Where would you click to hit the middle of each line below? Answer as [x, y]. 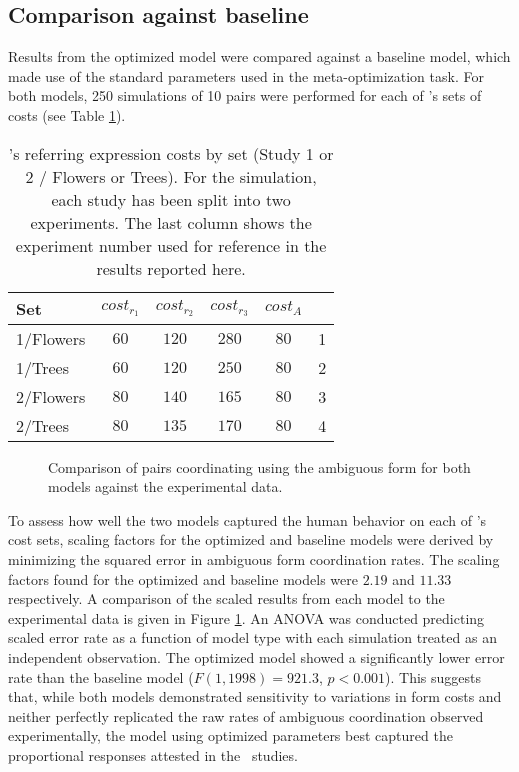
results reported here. [171, 268]
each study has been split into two [171, 199]
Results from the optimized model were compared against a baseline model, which [259, 56]
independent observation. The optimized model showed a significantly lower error [256, 656]
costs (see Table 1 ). [67, 114]
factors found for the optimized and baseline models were [183, 578]
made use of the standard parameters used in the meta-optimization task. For [246, 75]
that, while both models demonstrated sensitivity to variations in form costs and [255, 696]
